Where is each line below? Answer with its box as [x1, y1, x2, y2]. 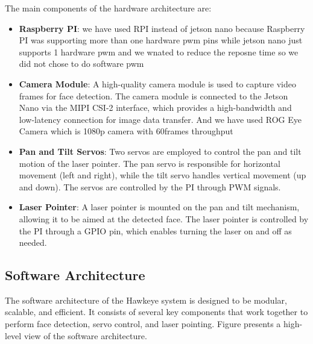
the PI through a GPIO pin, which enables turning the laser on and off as [19, 224, 292, 237]
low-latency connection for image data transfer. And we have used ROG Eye [19, 113, 302, 125]
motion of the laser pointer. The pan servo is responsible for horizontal [19, 157, 280, 169]
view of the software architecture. [24, 329, 147, 342]
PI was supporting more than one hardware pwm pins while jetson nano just [19, 34, 303, 46]
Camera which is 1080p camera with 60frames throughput [19, 125, 233, 137]
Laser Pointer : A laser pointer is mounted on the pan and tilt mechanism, [19, 201, 300, 213]
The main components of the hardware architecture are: [5, 2, 212, 14]
